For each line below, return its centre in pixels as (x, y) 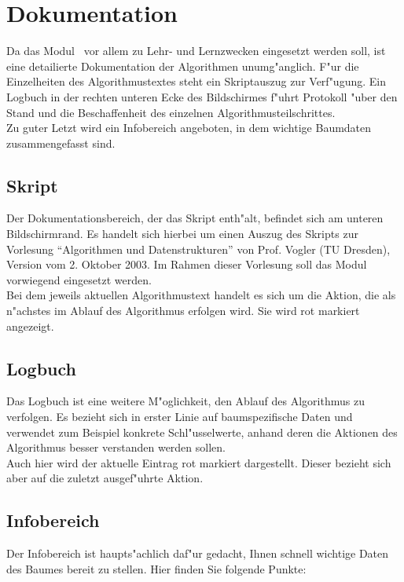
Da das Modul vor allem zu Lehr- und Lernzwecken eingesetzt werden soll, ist (196, 51)
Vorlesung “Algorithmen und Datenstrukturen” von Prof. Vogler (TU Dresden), (198, 249)
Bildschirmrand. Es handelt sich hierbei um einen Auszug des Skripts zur (182, 234)
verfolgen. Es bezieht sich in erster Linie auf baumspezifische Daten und (180, 417)
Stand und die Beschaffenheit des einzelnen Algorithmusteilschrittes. (171, 112)
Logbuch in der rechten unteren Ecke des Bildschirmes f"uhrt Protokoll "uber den (202, 96)
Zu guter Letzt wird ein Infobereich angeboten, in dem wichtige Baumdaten (189, 128)
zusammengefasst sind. (61, 143)
